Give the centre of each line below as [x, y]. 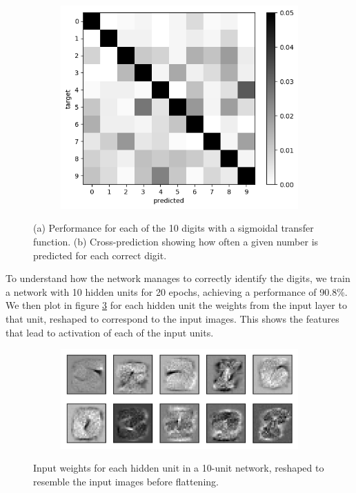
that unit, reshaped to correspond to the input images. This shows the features [172, 319]
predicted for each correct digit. [100, 255]
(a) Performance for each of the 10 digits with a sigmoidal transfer [174, 228]
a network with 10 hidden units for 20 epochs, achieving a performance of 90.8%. [177, 291]
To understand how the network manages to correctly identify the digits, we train [178, 278]
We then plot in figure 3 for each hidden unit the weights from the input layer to [176, 305]
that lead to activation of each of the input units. [110, 332]
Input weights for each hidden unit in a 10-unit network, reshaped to [179, 468]
